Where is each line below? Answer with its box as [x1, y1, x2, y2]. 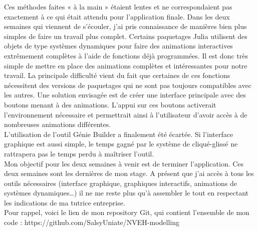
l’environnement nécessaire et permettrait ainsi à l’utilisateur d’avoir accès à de [4, 109, 247, 119]
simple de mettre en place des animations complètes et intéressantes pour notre [4, 60, 247, 70]
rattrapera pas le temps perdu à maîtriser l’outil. [4, 148, 154, 158]
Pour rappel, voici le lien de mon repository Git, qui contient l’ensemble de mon [4, 207, 249, 217]
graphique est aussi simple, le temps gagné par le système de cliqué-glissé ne [4, 138, 238, 149]
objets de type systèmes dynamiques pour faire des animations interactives [4, 40, 233, 51]
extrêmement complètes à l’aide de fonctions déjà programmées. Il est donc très [4, 50, 248, 60]
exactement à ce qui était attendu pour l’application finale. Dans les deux [4, 11, 230, 21]
